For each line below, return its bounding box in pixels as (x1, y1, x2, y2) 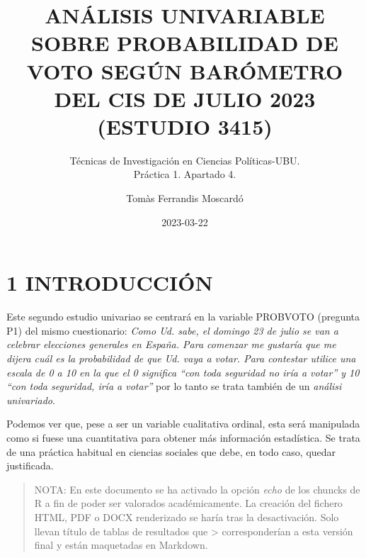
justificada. (6, 458, 54, 473)
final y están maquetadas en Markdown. (34, 537, 208, 552)
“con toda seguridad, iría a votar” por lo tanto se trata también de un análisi (6, 379, 342, 394)
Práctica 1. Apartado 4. (133, 167, 236, 182)
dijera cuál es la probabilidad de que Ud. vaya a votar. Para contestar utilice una (6, 350, 356, 365)
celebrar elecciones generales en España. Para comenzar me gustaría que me (6, 337, 336, 352)
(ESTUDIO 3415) (97, 111, 273, 140)
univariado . (6, 392, 55, 407)
